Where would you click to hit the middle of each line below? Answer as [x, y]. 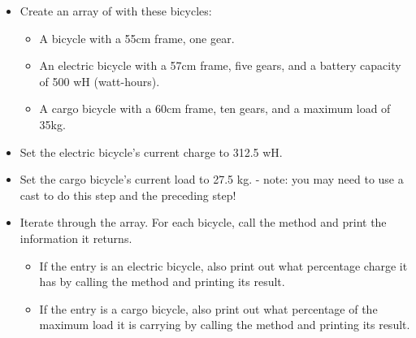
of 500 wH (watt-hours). [100, 81]
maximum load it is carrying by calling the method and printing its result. [225, 325]
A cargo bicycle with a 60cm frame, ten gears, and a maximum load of [215, 108]
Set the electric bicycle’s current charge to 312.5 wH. [151, 152]
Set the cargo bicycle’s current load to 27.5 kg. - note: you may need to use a [212, 179]
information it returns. [76, 238]
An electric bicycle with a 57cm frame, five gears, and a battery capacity [220, 65]
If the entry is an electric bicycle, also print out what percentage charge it [223, 265]
